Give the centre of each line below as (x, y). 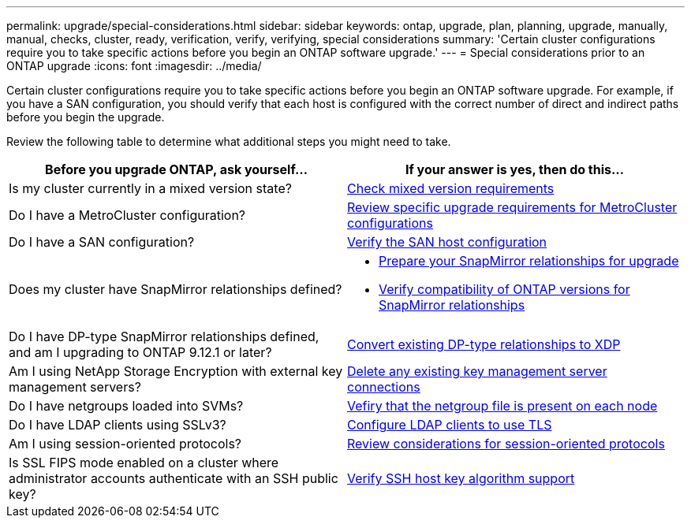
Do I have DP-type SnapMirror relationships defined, (164, 336)
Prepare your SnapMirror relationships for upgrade (529, 261)
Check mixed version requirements (451, 188)
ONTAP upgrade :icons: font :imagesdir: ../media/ (134, 66)
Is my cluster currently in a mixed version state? (150, 188)
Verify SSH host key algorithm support (461, 478)
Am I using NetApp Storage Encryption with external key (176, 371)
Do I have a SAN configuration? (102, 242)
